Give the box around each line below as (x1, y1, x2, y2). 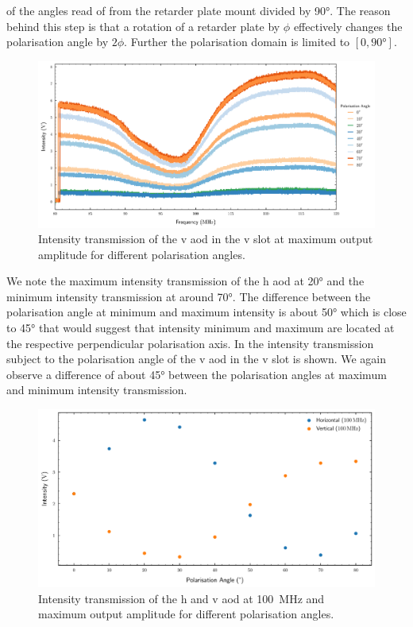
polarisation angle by (6, 33, 109, 50)
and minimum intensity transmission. (6, 381, 187, 398)
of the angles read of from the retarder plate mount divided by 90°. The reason (6, 2, 391, 18)
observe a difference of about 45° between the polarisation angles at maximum (6, 366, 387, 382)
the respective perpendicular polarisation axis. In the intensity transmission (6, 335, 374, 351)
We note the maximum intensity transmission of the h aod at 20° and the (6, 273, 365, 289)
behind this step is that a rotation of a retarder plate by (6, 17, 280, 34)
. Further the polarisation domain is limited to (124, 33, 350, 50)
